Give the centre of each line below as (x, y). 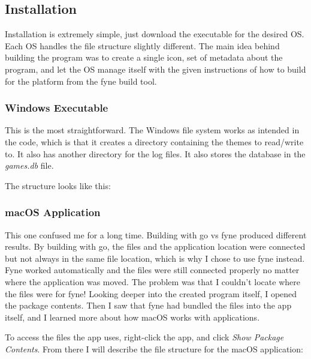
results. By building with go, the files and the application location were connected (155, 246)
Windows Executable (57, 108)
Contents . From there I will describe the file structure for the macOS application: (154, 348)
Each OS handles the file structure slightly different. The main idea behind (142, 45)
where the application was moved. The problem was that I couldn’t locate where (153, 281)
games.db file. (29, 165)
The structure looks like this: (58, 185)
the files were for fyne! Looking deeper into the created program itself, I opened (151, 293)
